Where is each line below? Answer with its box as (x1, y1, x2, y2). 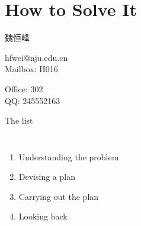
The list (5, 114, 33, 127)
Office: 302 (5, 82, 43, 95)
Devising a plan (18, 170, 75, 183)
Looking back (18, 210, 68, 222)
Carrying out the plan (18, 190, 99, 202)
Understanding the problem (18, 150, 119, 163)
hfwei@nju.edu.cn (5, 51, 68, 63)
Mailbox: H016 (5, 63, 58, 75)
